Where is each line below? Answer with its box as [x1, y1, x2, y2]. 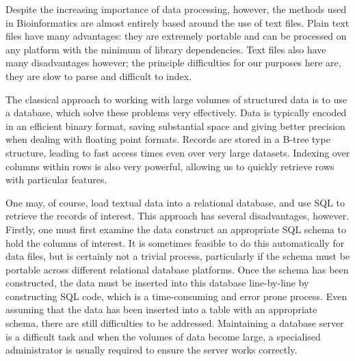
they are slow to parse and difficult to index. [5, 68, 192, 83]
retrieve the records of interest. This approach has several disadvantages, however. [5, 209, 350, 223]
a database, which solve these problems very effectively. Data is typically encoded [5, 105, 347, 120]
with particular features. [5, 172, 107, 187]
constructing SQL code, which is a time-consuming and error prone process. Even [5, 289, 347, 303]
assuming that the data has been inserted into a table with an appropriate [5, 302, 317, 317]
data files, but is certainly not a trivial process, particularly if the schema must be [5, 249, 350, 263]
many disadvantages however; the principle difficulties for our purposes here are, [5, 55, 341, 70]
